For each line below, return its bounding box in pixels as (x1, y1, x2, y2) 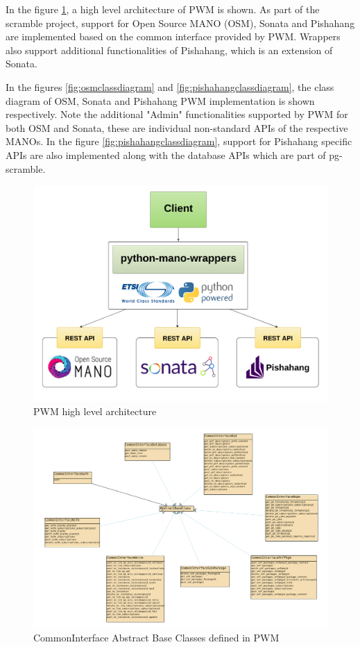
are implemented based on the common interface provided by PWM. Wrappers (6, 29, 341, 44)
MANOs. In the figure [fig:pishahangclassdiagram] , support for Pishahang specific (6, 134, 352, 149)
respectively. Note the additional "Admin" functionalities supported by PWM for (6, 107, 348, 121)
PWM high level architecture (33, 403, 157, 418)
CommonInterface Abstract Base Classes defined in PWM (33, 630, 280, 644)
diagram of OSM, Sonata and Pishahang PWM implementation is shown (6, 93, 315, 108)
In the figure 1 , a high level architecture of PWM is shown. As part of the (6, 2, 320, 16)
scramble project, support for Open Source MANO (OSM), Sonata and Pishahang (6, 15, 355, 30)
